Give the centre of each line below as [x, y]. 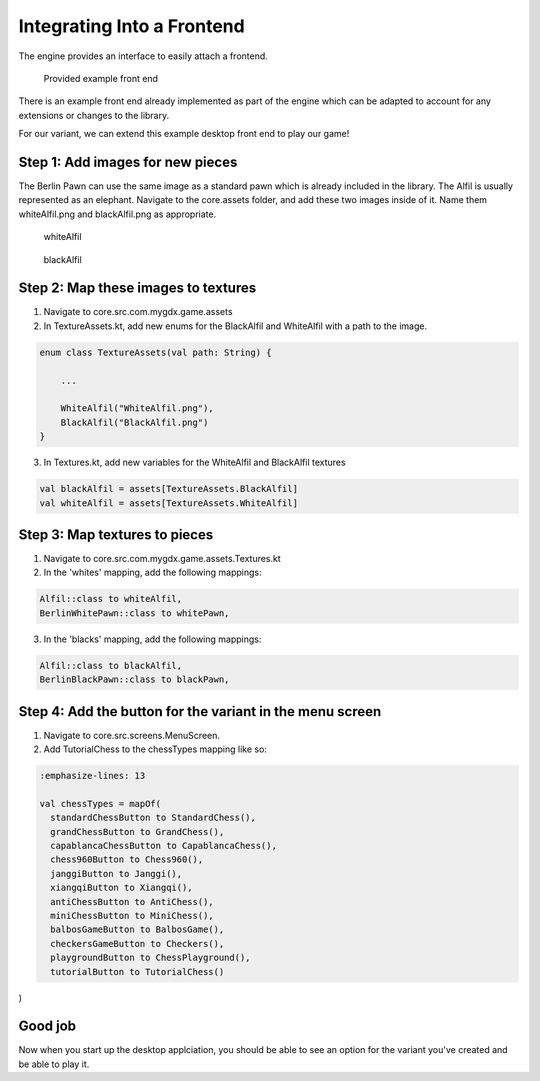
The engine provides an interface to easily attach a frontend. [143, 56]
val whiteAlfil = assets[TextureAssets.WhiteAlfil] [169, 503]
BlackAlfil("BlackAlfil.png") [134, 422]
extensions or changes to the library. [94, 115]
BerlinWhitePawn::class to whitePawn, [134, 613]
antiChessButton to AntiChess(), [132, 901]
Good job [47, 1026]
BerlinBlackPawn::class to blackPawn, [134, 679]
